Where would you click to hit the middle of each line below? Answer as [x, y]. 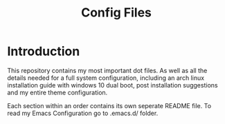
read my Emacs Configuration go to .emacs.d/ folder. [83, 113]
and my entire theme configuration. [57, 92]
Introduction [44, 51]
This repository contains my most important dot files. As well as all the [107, 70]
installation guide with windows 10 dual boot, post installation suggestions [112, 85]
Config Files [116, 13]
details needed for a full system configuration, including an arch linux [106, 78]
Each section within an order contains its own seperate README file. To [109, 105]
